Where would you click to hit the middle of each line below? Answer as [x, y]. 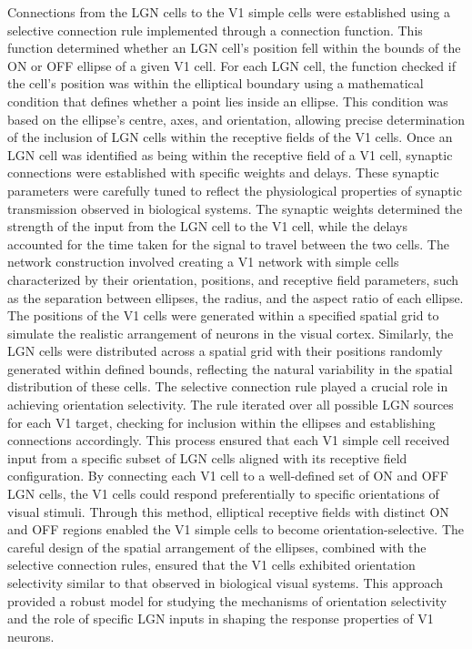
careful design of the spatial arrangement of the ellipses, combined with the [217, 547]
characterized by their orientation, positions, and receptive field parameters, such [233, 279]
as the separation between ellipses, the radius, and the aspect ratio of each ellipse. [236, 297]
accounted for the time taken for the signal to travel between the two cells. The [228, 243]
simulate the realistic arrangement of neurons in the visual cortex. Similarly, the [231, 333]
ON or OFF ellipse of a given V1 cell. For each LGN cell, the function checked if [231, 65]
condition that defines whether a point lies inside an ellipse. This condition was [228, 101]
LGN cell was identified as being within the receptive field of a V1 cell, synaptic [230, 154]
